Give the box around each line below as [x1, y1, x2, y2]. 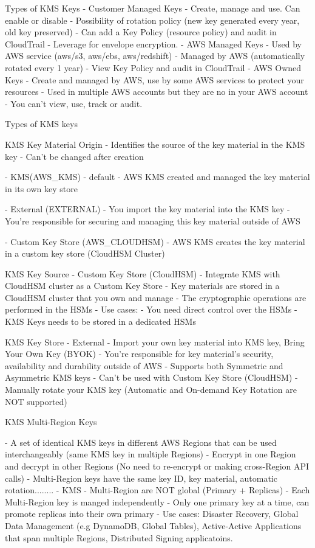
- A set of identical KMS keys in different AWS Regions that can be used [5, 435, 277, 448]
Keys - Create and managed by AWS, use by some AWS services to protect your [5, 73, 304, 86]
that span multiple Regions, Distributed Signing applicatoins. [5, 531, 233, 544]
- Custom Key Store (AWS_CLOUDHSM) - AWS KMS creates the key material [5, 235, 305, 248]
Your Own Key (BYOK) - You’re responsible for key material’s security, [5, 347, 274, 360]
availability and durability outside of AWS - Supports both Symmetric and [5, 359, 283, 372]
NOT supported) [5, 395, 67, 408]
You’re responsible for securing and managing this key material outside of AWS [5, 214, 300, 227]
